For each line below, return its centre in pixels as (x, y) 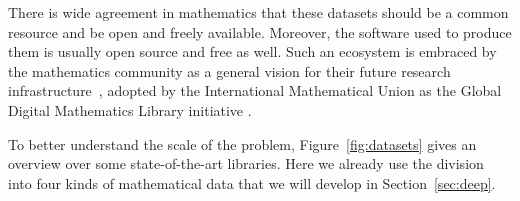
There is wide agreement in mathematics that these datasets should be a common (258, 12)
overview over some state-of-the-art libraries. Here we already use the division (246, 163)
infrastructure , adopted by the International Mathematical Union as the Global (255, 90)
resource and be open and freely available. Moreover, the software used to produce (260, 31)
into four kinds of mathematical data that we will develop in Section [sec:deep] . (252, 182)
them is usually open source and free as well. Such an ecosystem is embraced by (252, 51)
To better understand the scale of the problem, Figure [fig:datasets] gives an (242, 143)
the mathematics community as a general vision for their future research (229, 70)
